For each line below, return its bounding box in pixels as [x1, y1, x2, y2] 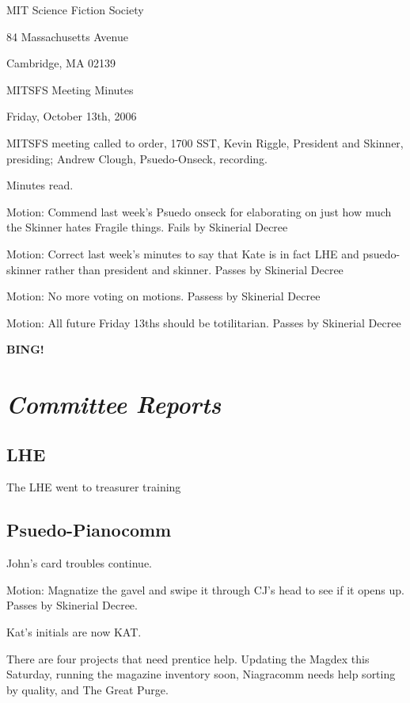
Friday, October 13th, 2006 [6, 108, 137, 124]
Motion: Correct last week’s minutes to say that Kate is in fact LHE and [6, 245, 359, 262]
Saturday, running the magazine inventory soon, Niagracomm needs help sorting [6, 666, 396, 682]
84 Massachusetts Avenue [6, 28, 128, 44]
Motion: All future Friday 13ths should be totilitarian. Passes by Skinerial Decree [6, 314, 401, 330]
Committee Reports [6, 388, 222, 421]
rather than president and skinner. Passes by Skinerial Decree [44, 261, 344, 277]
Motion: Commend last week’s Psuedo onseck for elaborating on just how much [6, 203, 392, 220]
